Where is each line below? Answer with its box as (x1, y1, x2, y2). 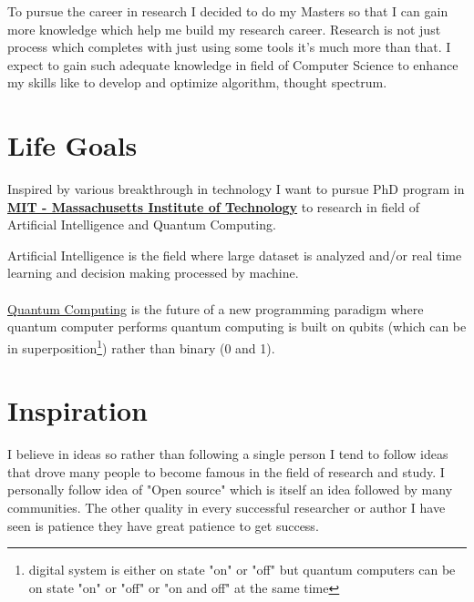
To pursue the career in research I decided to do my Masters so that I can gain (7, 2, 448, 20)
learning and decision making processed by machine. (7, 263, 299, 282)
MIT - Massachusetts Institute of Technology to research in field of (7, 197, 419, 216)
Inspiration (7, 392, 149, 429)
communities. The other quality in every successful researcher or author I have (7, 498, 446, 516)
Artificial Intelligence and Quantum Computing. (7, 215, 276, 234)
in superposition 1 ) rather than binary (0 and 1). (7, 335, 275, 357)
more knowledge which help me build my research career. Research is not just (7, 19, 441, 38)
